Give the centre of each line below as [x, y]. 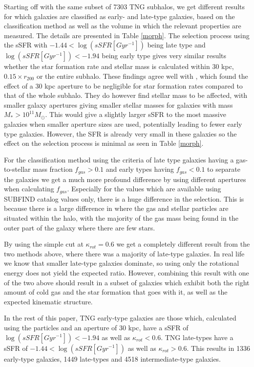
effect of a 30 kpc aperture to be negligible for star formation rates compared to [123, 85]
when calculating [29, 189]
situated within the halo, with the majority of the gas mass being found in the [121, 218]
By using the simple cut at [44, 244]
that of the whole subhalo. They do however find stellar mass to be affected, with [126, 95]
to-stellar [17, 169]
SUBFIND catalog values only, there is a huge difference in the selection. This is [124, 198]
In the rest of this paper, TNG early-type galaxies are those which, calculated [120, 318]
